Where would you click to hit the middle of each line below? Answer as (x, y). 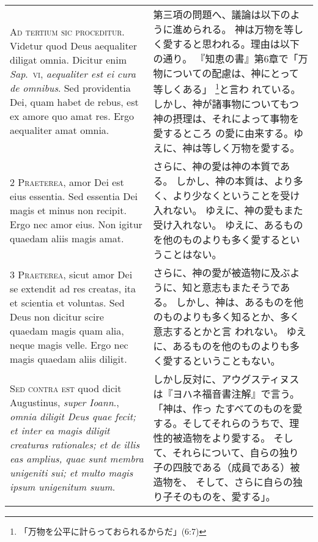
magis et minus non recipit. (68, 210)
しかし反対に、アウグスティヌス (226, 379)
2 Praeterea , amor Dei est (67, 182)
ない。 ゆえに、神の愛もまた (238, 210)
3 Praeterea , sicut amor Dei (71, 274)
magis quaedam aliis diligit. (68, 358)
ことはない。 (192, 254)
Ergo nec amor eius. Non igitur (76, 224)
